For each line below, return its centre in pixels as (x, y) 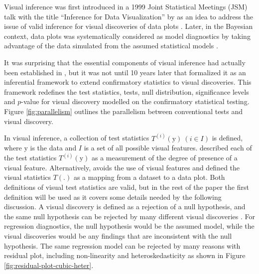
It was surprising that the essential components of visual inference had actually (125, 62)
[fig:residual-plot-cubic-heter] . (49, 265)
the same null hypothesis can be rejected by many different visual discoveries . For (130, 216)
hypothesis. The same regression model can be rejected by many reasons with (122, 245)
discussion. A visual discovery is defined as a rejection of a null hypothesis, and (125, 206)
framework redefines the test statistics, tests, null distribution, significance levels (127, 91)
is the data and (53, 148)
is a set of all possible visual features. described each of (168, 148)
